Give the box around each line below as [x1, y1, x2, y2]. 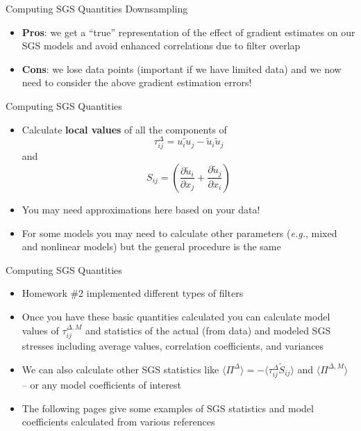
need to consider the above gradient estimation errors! [22, 75, 252, 90]
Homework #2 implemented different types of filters [22, 286, 244, 300]
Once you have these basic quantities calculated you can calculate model [22, 309, 330, 323]
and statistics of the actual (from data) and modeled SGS [85, 323, 331, 337]
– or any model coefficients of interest [22, 377, 182, 391]
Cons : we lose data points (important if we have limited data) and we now [22, 61, 342, 76]
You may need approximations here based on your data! [22, 202, 260, 216]
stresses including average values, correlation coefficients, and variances [22, 338, 324, 352]
